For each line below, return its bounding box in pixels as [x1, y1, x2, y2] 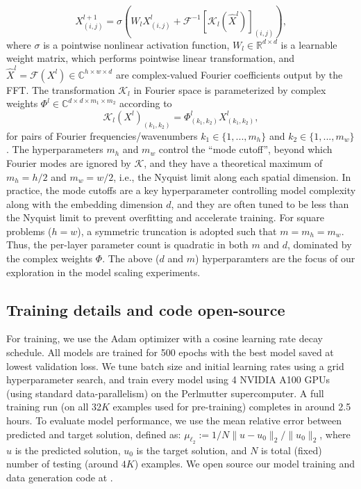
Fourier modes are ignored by [6, 155, 131, 170]
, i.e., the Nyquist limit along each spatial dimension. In [113, 169, 351, 184]
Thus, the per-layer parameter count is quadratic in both [6, 237, 249, 252]
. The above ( [102, 251, 160, 266]
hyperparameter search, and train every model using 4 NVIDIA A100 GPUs [6, 372, 330, 387]
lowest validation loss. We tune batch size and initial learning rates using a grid [6, 358, 344, 373]
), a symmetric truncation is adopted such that [77, 223, 277, 238]
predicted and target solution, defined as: [6, 426, 181, 441]
